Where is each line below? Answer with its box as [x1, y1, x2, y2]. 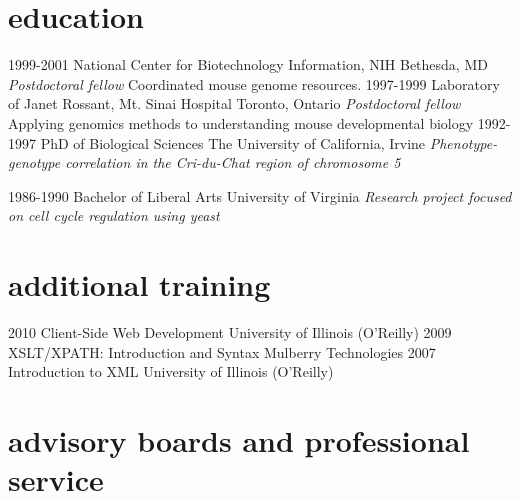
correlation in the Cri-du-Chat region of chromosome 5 [65, 152, 401, 173]
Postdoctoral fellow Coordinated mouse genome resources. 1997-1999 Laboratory [8, 73, 500, 94]
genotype [8, 152, 61, 173]
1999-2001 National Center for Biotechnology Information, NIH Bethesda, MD [8, 54, 488, 75]
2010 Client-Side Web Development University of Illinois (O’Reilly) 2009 [8, 322, 452, 342]
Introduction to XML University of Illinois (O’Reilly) [8, 361, 334, 382]
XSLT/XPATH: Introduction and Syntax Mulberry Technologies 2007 [8, 341, 436, 362]
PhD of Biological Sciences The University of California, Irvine [40, 132, 426, 153]
